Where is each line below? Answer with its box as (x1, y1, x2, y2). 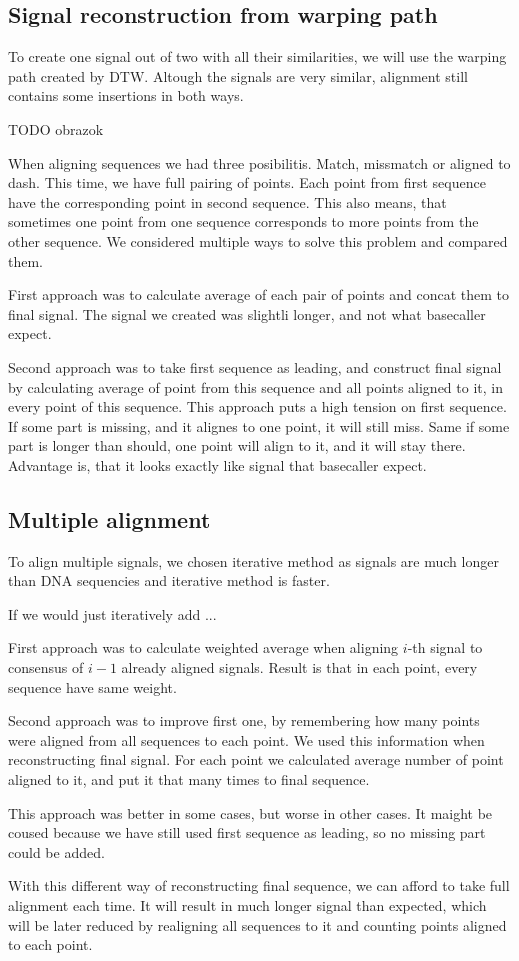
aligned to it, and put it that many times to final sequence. (8, 769, 370, 790)
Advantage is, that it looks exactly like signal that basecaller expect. (8, 454, 427, 475)
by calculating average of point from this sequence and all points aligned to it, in (8, 376, 503, 397)
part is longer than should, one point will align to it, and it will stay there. (8, 435, 466, 456)
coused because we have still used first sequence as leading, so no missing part (8, 822, 486, 843)
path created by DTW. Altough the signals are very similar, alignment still (8, 65, 468, 86)
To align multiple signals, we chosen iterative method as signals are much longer (8, 550, 499, 571)
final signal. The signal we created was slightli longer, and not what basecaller (8, 303, 486, 324)
